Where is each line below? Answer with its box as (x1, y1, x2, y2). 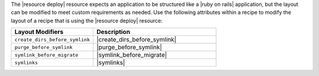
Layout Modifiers (14, 28, 64, 36)
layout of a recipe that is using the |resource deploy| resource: (11, 17, 163, 24)
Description (96, 28, 131, 36)
